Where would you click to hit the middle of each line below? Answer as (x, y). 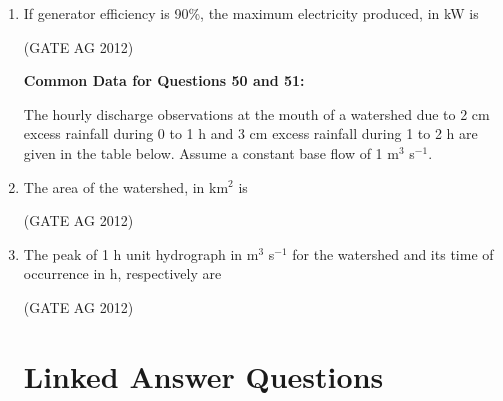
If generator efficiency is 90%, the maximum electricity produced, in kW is (251, 13)
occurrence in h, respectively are (122, 273)
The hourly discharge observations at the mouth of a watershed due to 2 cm (256, 113)
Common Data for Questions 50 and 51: (164, 80)
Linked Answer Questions (203, 375)
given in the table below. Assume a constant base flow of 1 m (211, 152)
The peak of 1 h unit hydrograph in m (141, 253)
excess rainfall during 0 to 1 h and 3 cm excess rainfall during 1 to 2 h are (250, 133)
